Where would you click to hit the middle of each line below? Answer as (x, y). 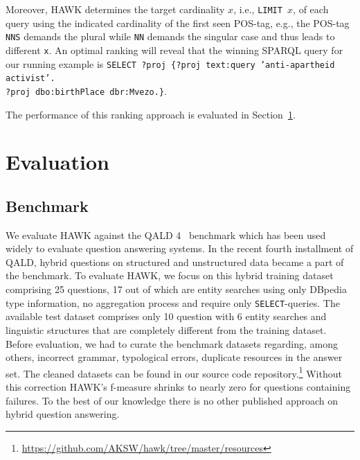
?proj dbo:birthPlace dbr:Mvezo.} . (86, 90)
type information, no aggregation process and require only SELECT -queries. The (173, 302)
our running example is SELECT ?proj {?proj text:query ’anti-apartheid (170, 63)
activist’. (30, 79)
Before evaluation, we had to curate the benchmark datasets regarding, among (172, 343)
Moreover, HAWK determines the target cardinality (115, 9)
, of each (311, 9)
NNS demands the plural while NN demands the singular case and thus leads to (170, 36)
